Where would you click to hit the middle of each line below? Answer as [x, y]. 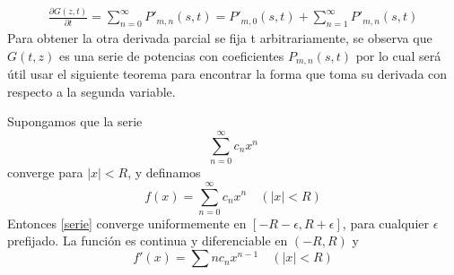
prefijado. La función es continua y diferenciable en [148, 241]
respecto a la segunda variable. [92, 91]
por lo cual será [398, 55]
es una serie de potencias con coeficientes [171, 55]
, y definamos [164, 172]
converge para [45, 172]
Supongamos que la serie [75, 121]
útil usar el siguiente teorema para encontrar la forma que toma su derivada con [227, 74]
